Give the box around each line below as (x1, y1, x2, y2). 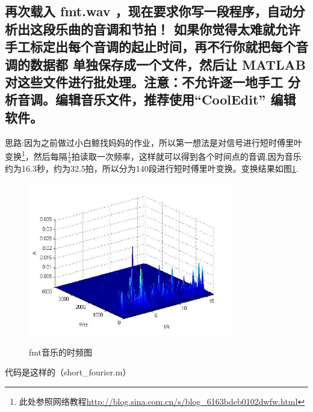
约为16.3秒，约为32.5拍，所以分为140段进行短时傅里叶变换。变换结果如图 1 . (5, 162, 299, 174)
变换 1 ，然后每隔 (5, 148, 67, 162)
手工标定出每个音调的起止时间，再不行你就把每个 (5, 37, 296, 56)
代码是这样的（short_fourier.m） (5, 366, 131, 378)
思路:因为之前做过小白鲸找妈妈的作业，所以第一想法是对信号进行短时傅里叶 (5, 136, 302, 148)
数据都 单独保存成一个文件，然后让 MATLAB (29, 55, 306, 73)
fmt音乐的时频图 (29, 345, 92, 358)
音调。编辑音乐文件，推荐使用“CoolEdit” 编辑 (17, 90, 296, 109)
